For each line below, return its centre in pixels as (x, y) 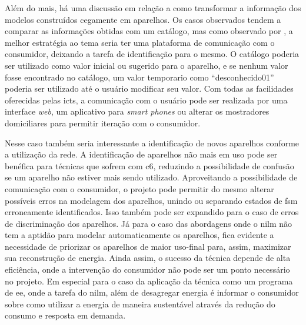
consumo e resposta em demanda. (65, 315)
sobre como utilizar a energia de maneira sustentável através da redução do (140, 304)
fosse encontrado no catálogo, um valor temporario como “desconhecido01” (139, 77)
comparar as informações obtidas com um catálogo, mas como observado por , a (149, 31)
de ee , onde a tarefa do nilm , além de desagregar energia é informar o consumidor (152, 292)
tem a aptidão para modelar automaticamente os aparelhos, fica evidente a (139, 235)
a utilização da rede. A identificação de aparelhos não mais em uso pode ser (141, 154)
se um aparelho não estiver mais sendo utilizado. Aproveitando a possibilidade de (151, 177)
